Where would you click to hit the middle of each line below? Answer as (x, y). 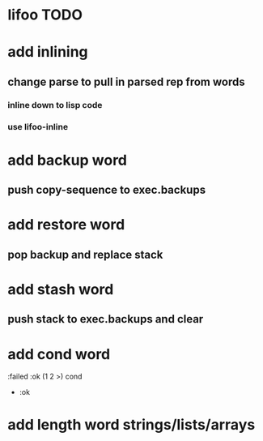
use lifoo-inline (38, 126)
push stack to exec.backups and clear (106, 319)
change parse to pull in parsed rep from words (126, 81)
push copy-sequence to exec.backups (107, 190)
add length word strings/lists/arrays (131, 425)
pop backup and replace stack (85, 254)
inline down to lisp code (55, 105)
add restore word (66, 225)
